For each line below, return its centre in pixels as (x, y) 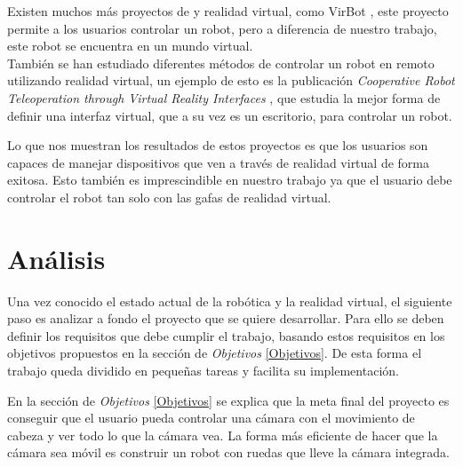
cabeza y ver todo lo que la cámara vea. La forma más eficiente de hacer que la (223, 435)
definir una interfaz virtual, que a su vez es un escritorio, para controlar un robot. (230, 115)
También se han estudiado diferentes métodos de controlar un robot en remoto (221, 63)
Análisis (56, 258)
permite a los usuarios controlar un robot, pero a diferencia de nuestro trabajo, (222, 28)
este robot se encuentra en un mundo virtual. (130, 46)
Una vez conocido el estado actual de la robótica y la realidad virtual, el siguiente (230, 301)
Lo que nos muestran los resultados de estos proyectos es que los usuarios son (218, 145)
